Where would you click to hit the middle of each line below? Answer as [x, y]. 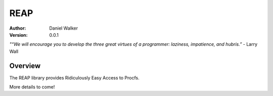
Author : [18, 28]
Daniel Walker [64, 28]
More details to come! [32, 87]
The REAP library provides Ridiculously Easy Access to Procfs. [75, 77]
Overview [25, 66]
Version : [18, 35]
